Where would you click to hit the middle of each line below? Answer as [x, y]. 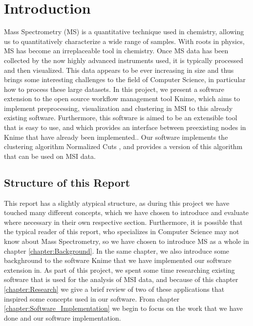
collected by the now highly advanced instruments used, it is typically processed [124, 60]
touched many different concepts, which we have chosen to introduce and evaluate [126, 212]
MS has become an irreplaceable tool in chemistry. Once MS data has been [116, 51]
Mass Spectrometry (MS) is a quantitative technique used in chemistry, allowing [124, 32]
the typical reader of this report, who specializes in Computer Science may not [122, 231]
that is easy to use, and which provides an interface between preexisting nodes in [125, 127]
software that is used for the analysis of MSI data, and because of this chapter [121, 279]
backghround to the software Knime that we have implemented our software [118, 260]
